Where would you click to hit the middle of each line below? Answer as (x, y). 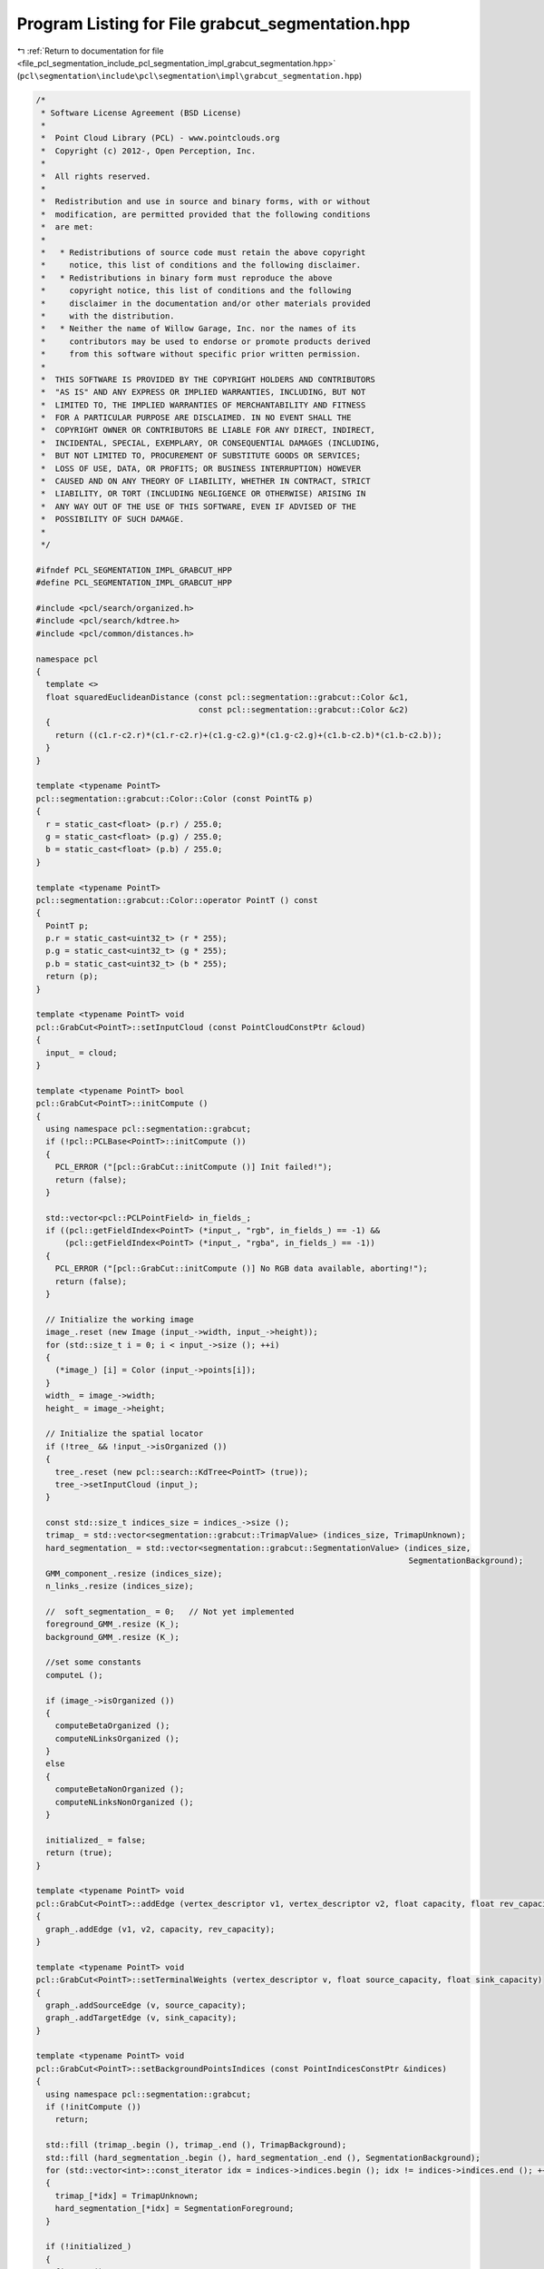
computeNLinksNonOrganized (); (124, 1802)
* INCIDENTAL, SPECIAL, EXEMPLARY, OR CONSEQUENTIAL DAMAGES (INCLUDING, (211, 443)
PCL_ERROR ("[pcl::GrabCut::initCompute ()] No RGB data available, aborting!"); (241, 1269)
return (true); (79, 1853)
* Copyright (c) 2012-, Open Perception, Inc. (149, 151)
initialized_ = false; (96, 1840)
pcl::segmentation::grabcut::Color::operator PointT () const (177, 900)
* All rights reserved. (96, 176)
